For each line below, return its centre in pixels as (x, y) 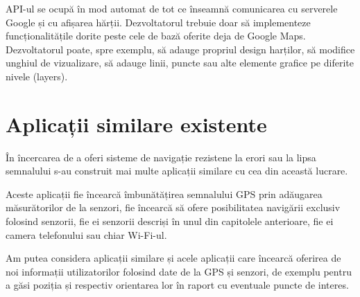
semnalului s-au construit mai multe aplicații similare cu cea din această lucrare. (177, 171)
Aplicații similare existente (136, 124)
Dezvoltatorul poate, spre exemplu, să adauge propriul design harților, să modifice (180, 49)
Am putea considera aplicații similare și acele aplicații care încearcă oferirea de (173, 258)
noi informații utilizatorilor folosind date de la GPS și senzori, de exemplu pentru (179, 271)
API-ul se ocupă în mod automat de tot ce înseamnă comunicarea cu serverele (172, 8)
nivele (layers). (37, 76)
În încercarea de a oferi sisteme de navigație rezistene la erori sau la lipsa (161, 157)
